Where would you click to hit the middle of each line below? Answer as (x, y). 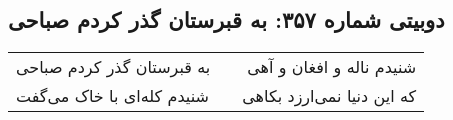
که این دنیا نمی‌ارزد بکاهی (329, 96)
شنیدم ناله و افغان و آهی (332, 67)
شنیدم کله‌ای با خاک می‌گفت (112, 96)
